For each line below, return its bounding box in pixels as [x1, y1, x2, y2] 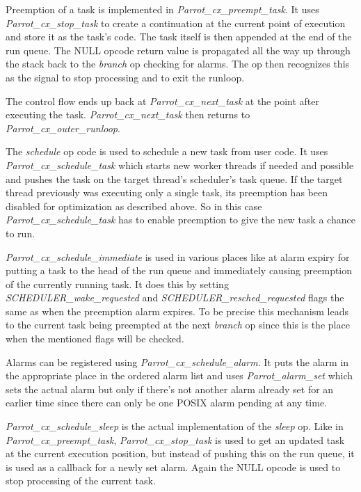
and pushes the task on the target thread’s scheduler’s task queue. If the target [6, 171, 343, 186]
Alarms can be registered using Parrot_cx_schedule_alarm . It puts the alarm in [6, 354, 349, 369]
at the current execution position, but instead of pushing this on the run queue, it [6, 446, 355, 461]
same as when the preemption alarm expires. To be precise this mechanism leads [6, 303, 348, 318]
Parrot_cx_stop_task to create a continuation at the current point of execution [6, 15, 346, 30]
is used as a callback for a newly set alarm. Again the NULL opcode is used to [6, 459, 341, 474]
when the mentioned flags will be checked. [6, 331, 184, 346]
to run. [6, 225, 35, 240]
